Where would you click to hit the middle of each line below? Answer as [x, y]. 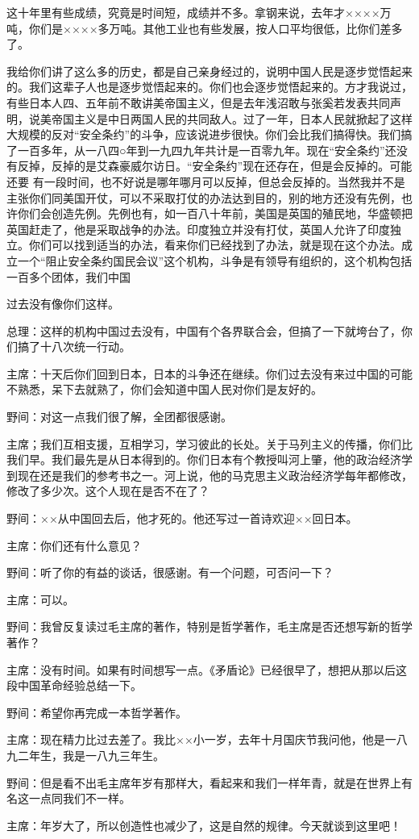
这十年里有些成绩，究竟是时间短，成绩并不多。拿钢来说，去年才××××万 [199, 12]
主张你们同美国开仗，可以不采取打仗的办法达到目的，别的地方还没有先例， [204, 197]
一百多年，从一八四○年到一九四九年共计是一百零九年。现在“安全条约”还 [207, 150]
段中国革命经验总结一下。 [74, 685]
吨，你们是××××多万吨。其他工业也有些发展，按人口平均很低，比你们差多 [205, 28]
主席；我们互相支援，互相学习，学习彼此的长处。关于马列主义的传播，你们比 [209, 443]
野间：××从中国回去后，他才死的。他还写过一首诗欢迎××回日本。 [182, 518]
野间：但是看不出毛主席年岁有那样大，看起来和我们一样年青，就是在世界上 [204, 782]
